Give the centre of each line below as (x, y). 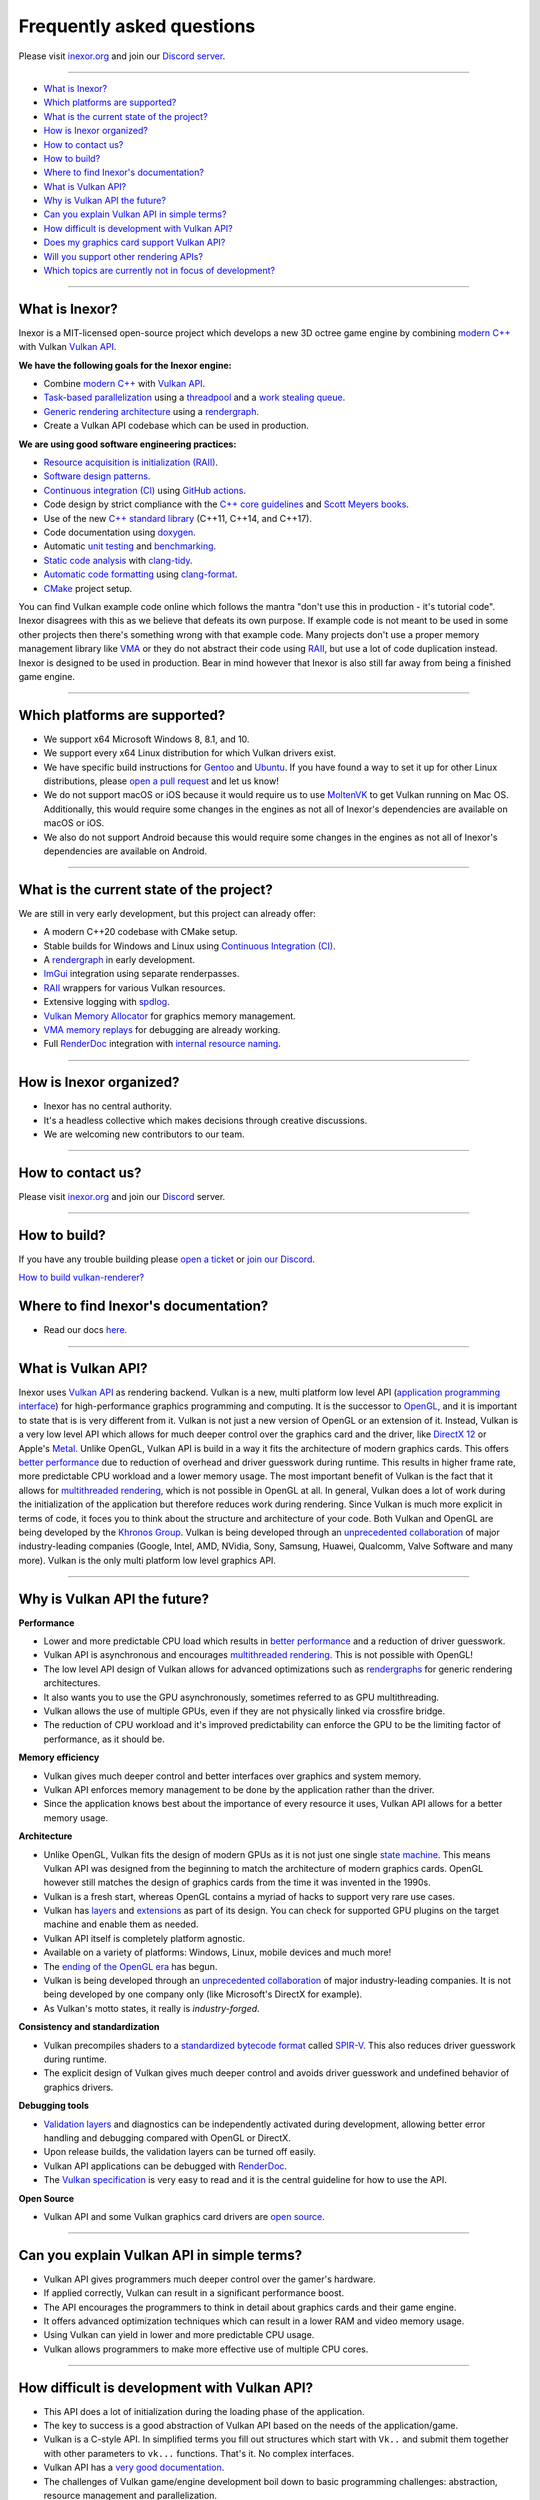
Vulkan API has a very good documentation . (134, 2467)
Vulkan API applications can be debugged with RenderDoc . (165, 2166)
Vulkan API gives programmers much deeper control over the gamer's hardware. (210, 2279)
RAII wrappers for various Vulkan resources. (134, 987)
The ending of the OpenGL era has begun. (130, 1966)
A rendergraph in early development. (119, 960)
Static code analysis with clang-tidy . (118, 560)
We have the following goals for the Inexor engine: (125, 365)
